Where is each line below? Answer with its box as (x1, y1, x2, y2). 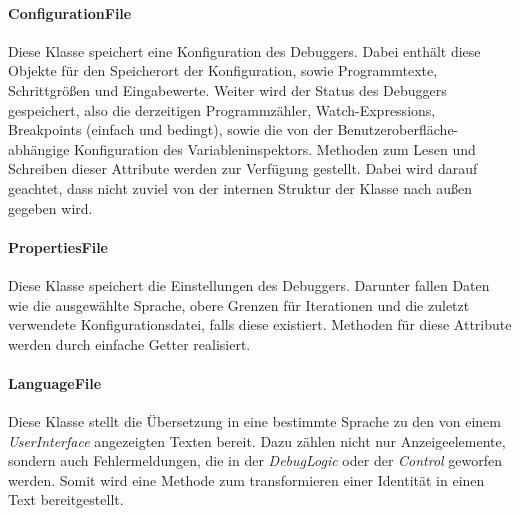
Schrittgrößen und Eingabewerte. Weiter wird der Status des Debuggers (8, 79, 447, 100)
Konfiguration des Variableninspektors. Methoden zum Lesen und (74, 138, 476, 159)
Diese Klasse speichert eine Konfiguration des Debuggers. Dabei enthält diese (8, 40, 481, 61)
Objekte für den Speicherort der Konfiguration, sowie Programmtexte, (8, 60, 438, 81)
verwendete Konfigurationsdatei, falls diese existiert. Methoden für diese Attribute (8, 314, 512, 335)
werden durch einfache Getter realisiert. (8, 333, 251, 354)
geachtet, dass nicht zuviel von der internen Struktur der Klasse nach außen (8, 177, 473, 198)
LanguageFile (8, 372, 102, 393)
